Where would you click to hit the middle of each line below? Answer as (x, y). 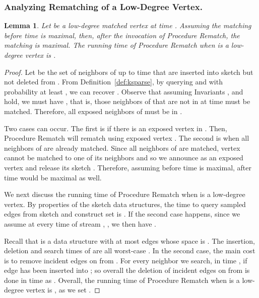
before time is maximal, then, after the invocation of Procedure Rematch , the (122, 35)
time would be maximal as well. (53, 177)
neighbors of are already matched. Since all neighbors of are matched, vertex (122, 147)
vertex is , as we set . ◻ (63, 290)
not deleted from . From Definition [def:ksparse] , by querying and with (113, 82)
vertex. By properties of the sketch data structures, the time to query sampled (125, 204)
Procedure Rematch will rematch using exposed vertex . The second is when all (127, 138)
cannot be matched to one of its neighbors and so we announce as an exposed (124, 158)
